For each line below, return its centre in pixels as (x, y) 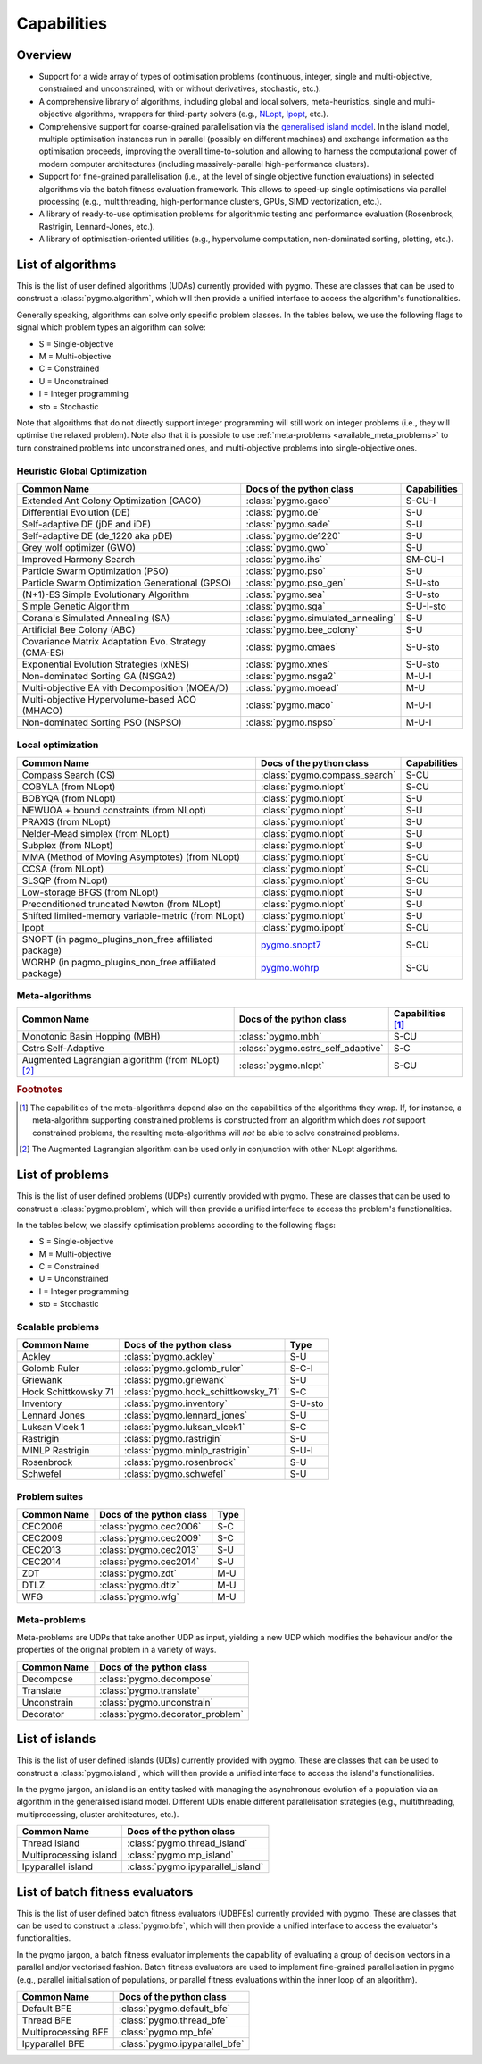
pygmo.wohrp (290, 967)
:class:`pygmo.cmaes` (292, 646)
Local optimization (58, 745)
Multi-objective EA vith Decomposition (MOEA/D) (125, 687)
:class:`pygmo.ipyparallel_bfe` (182, 2043)
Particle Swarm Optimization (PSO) (96, 570)
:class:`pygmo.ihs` (284, 559)
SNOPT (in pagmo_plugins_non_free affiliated (117, 939)
